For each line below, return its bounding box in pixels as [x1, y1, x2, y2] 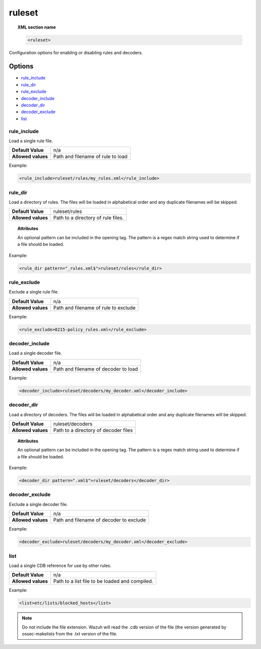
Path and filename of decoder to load [53, 365, 138, 372]
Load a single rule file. [9, 138, 53, 144]
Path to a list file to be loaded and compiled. [53, 578, 153, 584]
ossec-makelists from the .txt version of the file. [22, 631, 118, 637]
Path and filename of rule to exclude [53, 304, 136, 311]
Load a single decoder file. [9, 350, 62, 356]
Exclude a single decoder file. [9, 501, 68, 507]
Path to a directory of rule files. [53, 214, 124, 221]
